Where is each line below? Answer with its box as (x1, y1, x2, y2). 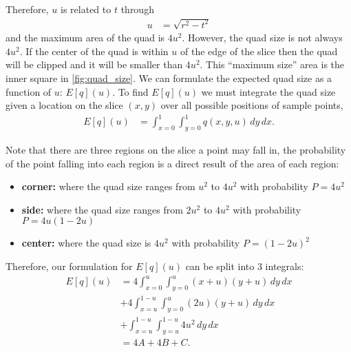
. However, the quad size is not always (182, 30, 343, 45)
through (120, 2, 154, 16)
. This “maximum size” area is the (200, 57, 345, 72)
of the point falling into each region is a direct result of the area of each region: (6, 156, 339, 170)
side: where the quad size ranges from (21, 202, 183, 216)
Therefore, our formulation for (6, 259, 133, 273)
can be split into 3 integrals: (185, 259, 304, 273)
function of (6, 84, 52, 99)
